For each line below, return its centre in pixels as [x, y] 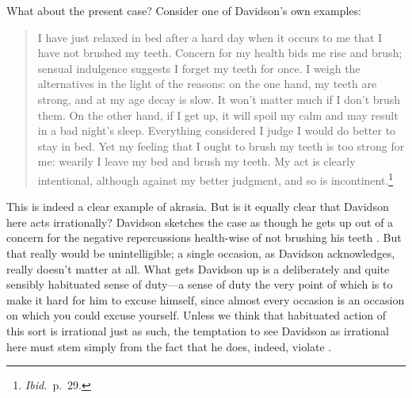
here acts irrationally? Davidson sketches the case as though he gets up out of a [200, 222]
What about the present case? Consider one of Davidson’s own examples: [184, 10]
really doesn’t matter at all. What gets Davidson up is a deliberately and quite [198, 268]
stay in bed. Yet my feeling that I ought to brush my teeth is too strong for [221, 145]
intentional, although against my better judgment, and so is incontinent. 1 [216, 178]
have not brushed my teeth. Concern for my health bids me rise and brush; [220, 53]
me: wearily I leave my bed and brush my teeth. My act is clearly [196, 161]
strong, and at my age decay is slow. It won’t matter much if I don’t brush [219, 99]
